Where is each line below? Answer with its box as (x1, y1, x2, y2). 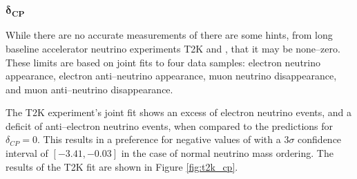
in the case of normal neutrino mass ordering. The (121, 146, 334, 160)
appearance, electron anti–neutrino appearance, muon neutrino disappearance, (6, 68, 337, 83)
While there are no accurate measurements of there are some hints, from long (6, 28, 333, 42)
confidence (298, 132, 342, 147)
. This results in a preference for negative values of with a (37, 132, 281, 147)
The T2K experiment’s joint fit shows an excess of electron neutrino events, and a (6, 105, 352, 120)
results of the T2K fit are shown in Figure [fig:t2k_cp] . (6, 159, 238, 173)
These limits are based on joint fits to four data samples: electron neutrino (6, 55, 320, 69)
